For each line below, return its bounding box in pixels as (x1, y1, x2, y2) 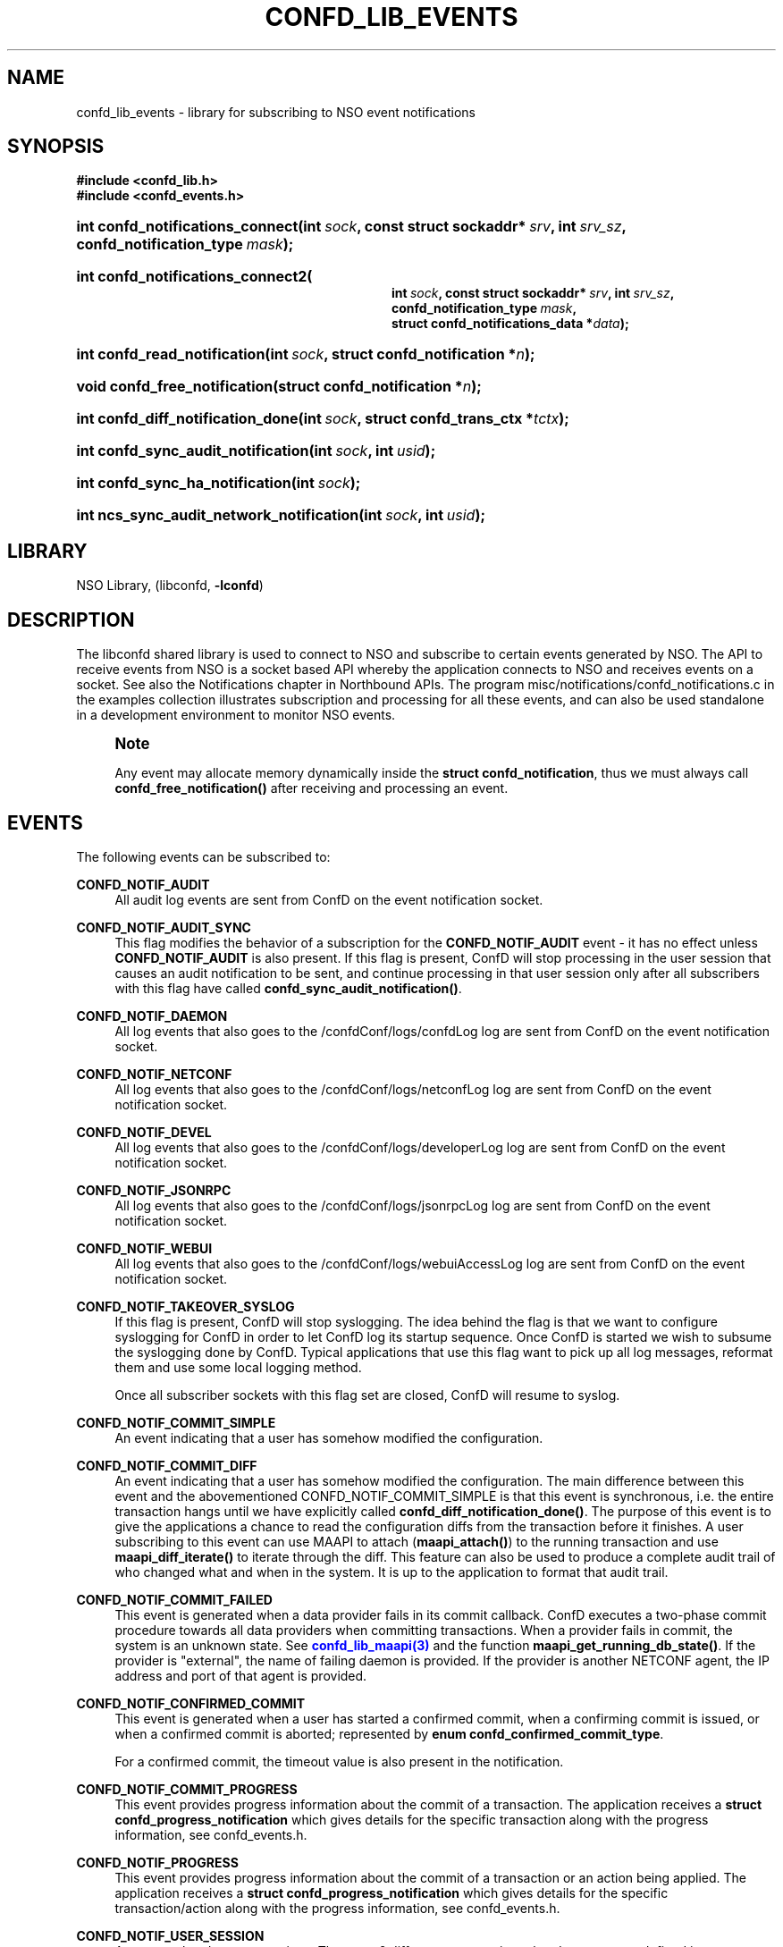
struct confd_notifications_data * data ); (391, 316, 629, 332)
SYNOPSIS (7, 135, 105, 158)
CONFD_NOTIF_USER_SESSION (76, 1927, 265, 1943)
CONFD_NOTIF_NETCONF (76, 1066, 232, 1082)
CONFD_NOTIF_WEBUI (76, 1240, 213, 1256)
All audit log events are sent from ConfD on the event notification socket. (114, 891, 543, 907)
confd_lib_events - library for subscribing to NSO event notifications (76, 104, 476, 120)
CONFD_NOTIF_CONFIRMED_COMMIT (76, 1695, 306, 1711)
